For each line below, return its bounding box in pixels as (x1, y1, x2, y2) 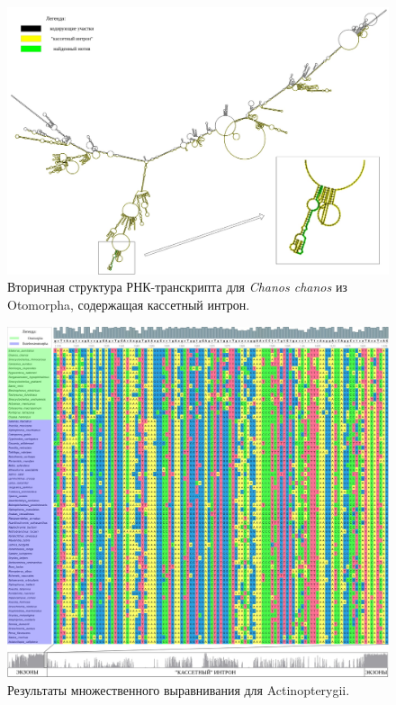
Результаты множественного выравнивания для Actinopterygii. (7, 680, 350, 699)
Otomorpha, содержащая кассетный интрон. (7, 295, 250, 314)
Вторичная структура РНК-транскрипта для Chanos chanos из (7, 277, 347, 296)
